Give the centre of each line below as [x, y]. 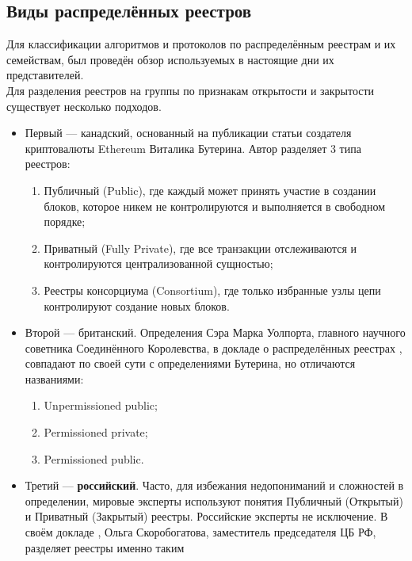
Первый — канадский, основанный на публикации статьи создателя [188, 133]
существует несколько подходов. [84, 106]
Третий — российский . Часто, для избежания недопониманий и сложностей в [214, 485]
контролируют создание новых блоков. [137, 305]
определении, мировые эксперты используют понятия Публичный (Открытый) [214, 500]
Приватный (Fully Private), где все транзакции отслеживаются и [200, 248]
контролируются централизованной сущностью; [158, 263]
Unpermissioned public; [101, 405]
